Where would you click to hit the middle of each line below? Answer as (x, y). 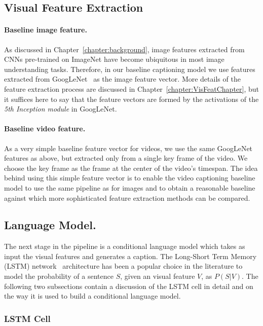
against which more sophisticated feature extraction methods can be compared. (127, 197)
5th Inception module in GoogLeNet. (61, 109)
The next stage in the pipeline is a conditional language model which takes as (125, 246)
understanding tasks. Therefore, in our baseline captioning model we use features (130, 69)
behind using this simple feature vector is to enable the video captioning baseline (130, 178)
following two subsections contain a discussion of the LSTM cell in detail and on (129, 286)
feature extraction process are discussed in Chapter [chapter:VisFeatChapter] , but (132, 88)
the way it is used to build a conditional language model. (92, 296)
